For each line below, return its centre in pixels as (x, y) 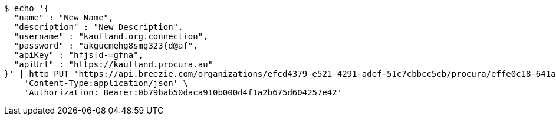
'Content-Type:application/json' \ (106, 83)
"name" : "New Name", (64, 18)
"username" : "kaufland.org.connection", (111, 36)
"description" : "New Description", (98, 27)
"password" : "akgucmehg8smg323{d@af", (106, 46)
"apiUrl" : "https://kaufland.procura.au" (113, 64)
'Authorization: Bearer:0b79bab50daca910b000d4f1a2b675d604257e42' (183, 92)
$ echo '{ (27, 8)
